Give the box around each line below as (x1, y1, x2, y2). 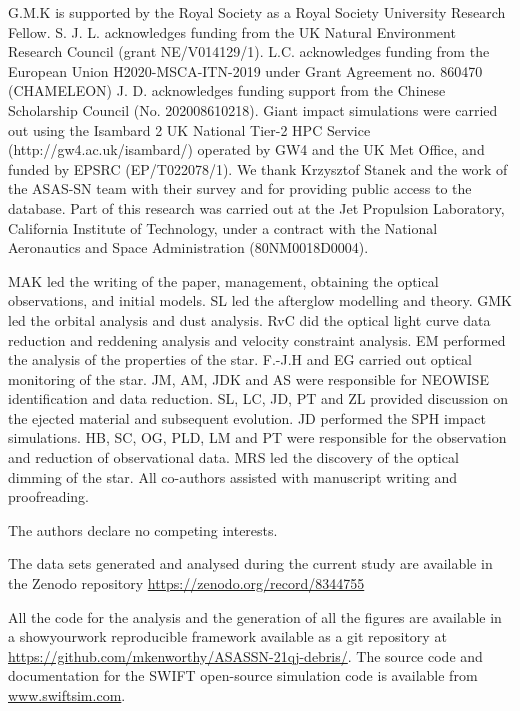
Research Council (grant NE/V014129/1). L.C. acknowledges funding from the (8, 41, 490, 62)
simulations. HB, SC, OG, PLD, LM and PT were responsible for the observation (8, 427, 507, 448)
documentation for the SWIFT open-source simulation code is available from (8, 665, 478, 686)
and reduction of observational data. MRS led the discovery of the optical (8, 447, 459, 468)
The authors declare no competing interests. (8, 519, 278, 540)
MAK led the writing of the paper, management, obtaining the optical (8, 270, 439, 291)
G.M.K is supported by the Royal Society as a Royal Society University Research (8, 2, 506, 22)
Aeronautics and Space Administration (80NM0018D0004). (8, 237, 369, 258)
